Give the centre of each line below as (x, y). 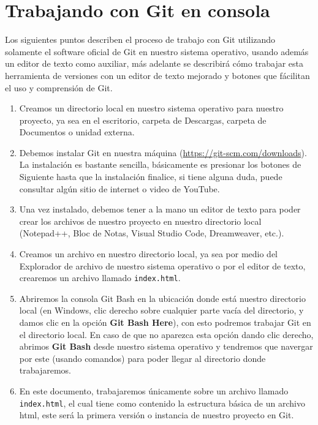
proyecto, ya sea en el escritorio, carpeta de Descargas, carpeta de (143, 120)
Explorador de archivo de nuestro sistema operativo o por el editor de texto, (162, 265)
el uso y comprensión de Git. (59, 87)
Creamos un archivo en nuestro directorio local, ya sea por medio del (149, 254)
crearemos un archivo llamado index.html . (100, 278)
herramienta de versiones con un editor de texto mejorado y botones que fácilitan (157, 75)
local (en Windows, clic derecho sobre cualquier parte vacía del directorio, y (161, 310)
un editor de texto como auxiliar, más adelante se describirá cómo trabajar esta (154, 63)
